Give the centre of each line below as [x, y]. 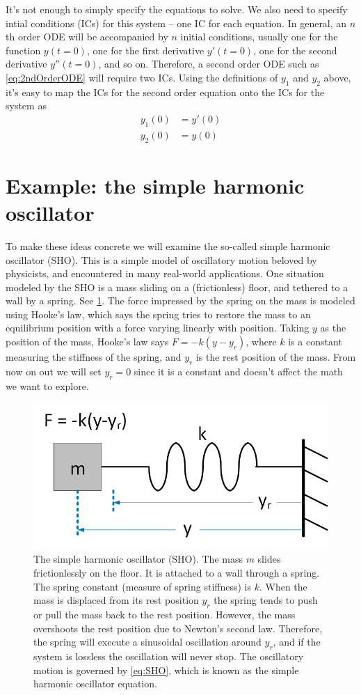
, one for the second [295, 50]
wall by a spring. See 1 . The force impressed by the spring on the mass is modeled [180, 300]
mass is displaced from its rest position [116, 600]
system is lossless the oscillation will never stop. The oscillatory [169, 656]
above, [337, 77]
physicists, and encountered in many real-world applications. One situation [165, 273]
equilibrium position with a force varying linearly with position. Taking [158, 328]
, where [261, 342]
